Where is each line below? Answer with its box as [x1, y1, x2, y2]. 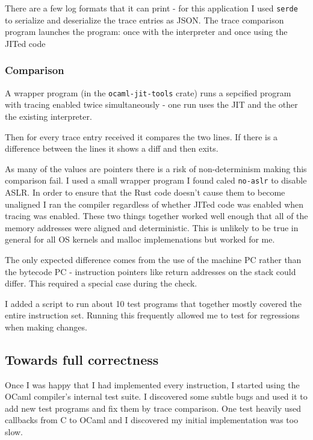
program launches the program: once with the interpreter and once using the [5, 25, 288, 38]
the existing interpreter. [5, 110, 92, 122]
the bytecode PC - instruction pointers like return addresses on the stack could [5, 265, 296, 277]
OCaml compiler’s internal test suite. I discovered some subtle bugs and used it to [5, 390, 308, 403]
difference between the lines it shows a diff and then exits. [5, 142, 218, 155]
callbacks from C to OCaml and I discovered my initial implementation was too [5, 414, 299, 426]
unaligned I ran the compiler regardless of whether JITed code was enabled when [5, 197, 304, 210]
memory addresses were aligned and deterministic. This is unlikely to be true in [5, 221, 299, 234]
